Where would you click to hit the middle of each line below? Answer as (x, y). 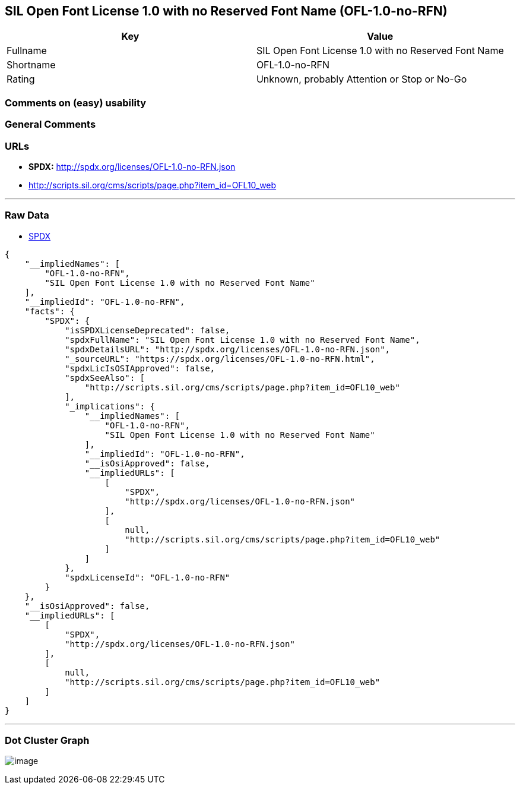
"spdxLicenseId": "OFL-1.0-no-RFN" (148, 577)
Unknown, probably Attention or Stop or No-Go (362, 79)
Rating (21, 79)
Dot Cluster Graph (47, 741)
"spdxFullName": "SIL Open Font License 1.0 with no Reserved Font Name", (242, 340)
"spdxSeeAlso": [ (105, 378)
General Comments (50, 124)
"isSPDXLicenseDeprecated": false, (148, 330)
